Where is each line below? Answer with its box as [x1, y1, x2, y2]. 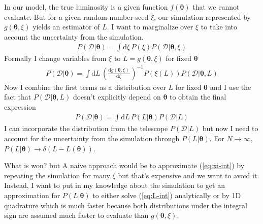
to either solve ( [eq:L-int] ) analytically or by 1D [92, 189, 241, 200]
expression [4, 101, 36, 112]
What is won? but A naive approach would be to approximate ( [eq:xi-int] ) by [4, 160, 245, 171]
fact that [4, 91, 31, 102]
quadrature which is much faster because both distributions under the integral [4, 200, 247, 210]
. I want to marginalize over [107, 21, 193, 32]
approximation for [4, 189, 60, 200]
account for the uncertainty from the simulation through [4, 133, 180, 143]
